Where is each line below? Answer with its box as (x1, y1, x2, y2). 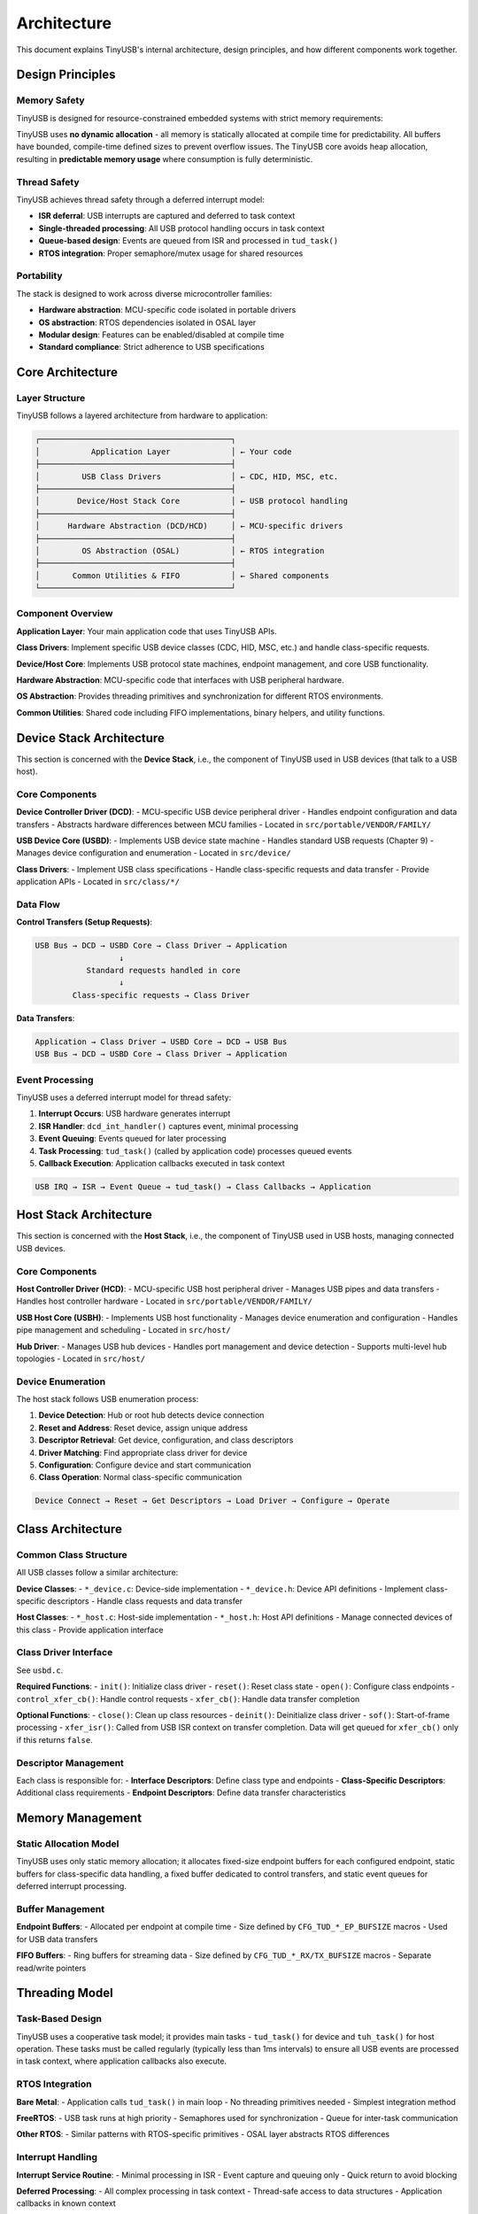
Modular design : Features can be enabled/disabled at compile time (38, 329, 285, 340)
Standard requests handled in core (86, 965, 241, 976)
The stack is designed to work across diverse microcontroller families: (16, 288, 273, 298)
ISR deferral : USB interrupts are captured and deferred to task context (38, 211, 296, 221)
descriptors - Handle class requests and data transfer (47, 1595, 243, 1606)
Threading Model (16, 1986, 114, 2001)
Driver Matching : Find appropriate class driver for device (38, 1447, 248, 1458)
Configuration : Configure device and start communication (38, 1459, 251, 1470)
